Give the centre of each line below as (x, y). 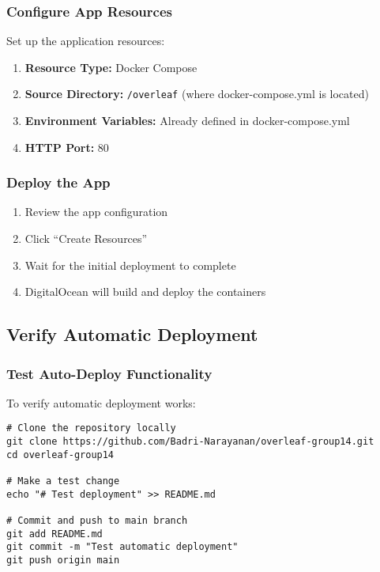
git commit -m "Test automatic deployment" (122, 547)
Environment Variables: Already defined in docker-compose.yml (187, 121)
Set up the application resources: (86, 41)
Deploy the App (58, 182)
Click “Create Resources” (86, 239)
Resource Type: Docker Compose (111, 67)
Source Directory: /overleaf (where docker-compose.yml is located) (197, 94)
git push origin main (63, 560)
